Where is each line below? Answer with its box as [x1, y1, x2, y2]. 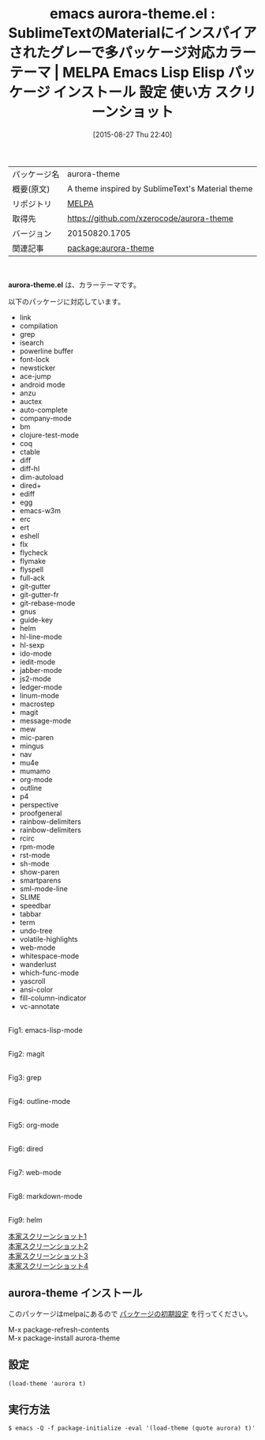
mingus [19, 741, 44, 750]
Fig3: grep [8, 1072, 42, 1082]
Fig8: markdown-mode [8, 1191, 83, 1200]
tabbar [19, 909, 42, 918]
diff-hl [19, 463, 40, 473]
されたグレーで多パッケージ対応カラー [9, 44, 256, 62]
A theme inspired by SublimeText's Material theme [66, 183, 253, 194]
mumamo [19, 766, 51, 776]
